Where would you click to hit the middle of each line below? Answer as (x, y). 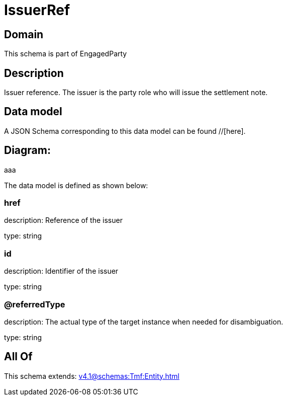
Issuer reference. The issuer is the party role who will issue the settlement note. (136, 93)
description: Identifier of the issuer (61, 271)
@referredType (35, 304)
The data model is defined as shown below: (76, 185)
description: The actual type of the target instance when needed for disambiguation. (144, 322)
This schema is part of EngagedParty (66, 54)
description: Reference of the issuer (63, 220)
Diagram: (27, 150)
